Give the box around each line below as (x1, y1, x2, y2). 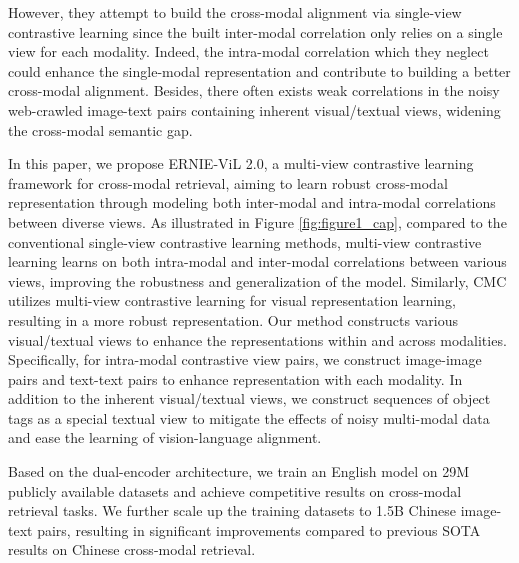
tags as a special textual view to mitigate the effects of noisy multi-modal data (8, 407, 490, 428)
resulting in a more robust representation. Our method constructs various (8, 309, 458, 330)
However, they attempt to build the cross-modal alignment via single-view (8, 2, 462, 22)
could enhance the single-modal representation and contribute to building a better (8, 60, 511, 81)
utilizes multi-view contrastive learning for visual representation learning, (8, 290, 456, 311)
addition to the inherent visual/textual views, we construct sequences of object (8, 388, 491, 409)
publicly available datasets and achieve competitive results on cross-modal (8, 480, 462, 501)
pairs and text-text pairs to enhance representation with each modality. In (8, 368, 463, 389)
